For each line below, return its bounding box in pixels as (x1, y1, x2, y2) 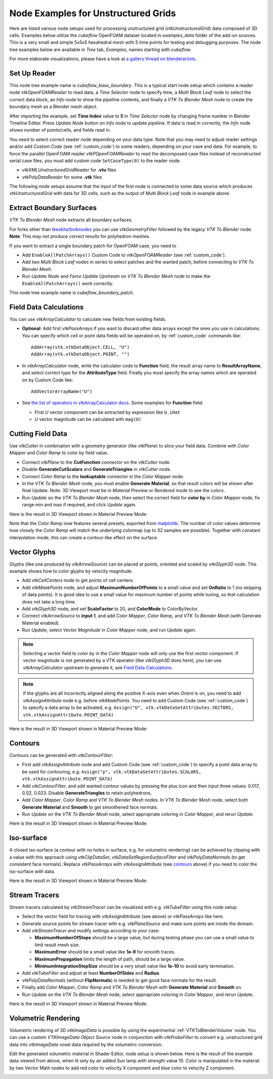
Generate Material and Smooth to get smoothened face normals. (22, 804, 159, 810)
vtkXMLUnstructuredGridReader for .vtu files (22, 167, 116, 173)
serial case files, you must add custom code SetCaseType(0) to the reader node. (9, 157, 181, 164)
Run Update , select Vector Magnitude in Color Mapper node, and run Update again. (22, 627, 197, 633)
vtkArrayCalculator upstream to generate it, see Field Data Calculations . (23, 664, 173, 670)
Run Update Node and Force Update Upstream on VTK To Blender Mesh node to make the (22, 273, 211, 279)
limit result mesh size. (34, 942, 80, 948)
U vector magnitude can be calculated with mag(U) (34, 416, 142, 422)
